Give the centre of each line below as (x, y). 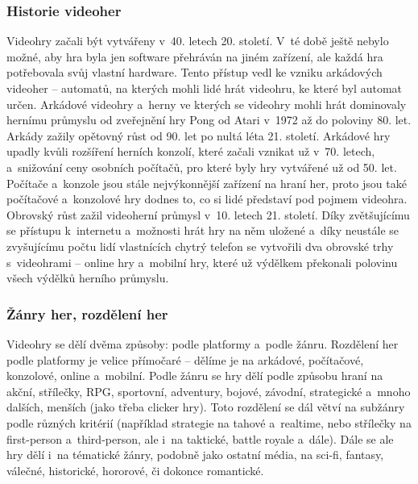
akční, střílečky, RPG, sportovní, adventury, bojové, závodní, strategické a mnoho (209, 391)
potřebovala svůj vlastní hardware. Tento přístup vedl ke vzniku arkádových (195, 72)
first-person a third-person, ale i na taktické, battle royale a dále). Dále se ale (200, 438)
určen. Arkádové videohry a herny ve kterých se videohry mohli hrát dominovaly (207, 104)
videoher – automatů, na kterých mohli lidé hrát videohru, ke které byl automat (205, 88)
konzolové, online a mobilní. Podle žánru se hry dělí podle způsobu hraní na (195, 376)
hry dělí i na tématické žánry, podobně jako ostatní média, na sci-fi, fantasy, (195, 455)
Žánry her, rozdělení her (87, 313)
